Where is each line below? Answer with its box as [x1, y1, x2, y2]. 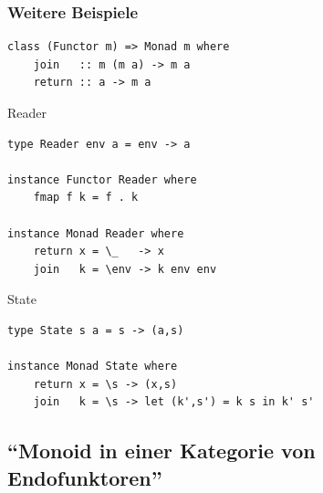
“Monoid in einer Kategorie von [7, 436, 316, 465]
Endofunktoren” [7, 463, 162, 491]
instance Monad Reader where [7, 226, 184, 240]
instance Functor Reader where [7, 173, 197, 186]
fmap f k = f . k [33, 191, 139, 205]
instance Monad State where [7, 360, 178, 373]
